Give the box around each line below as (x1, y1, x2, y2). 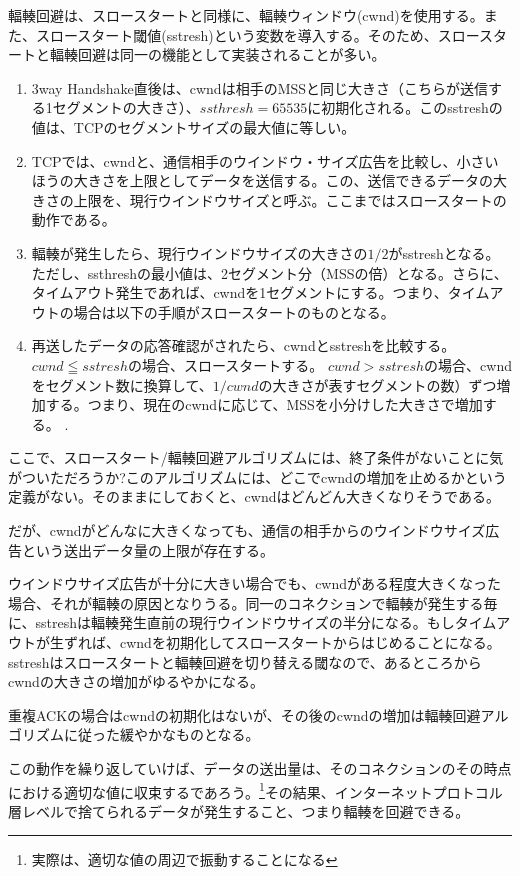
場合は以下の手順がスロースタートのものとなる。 (73, 301, 395, 322)
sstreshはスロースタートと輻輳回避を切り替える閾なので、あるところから (8, 651, 482, 672)
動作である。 (31, 209, 116, 230)
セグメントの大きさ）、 (52, 97, 200, 118)
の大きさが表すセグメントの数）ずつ (258, 374, 497, 395)
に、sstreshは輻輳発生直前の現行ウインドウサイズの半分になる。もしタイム (8, 612, 497, 633)
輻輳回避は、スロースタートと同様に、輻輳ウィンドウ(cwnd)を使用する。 (8, 5, 484, 25)
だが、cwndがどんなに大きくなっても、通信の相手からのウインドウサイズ (8, 520, 486, 541)
